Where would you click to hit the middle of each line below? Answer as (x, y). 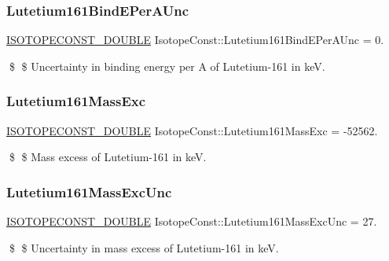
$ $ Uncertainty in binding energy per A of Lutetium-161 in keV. (167, 66)
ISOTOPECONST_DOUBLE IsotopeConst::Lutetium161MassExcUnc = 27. (192, 221)
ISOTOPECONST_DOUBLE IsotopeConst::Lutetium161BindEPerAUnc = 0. (195, 40)
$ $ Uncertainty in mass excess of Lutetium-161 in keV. (144, 247)
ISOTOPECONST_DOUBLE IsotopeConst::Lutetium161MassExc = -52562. (192, 130)
